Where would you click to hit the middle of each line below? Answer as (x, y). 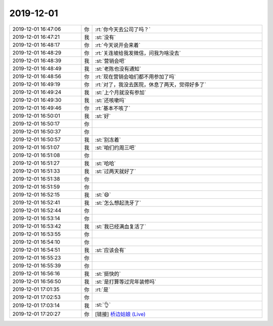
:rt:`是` (103, 289)
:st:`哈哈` (106, 163)
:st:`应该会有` (111, 250)
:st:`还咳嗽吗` (111, 100)
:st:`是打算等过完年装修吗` (126, 282)
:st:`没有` (106, 37)
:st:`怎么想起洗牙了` (118, 203)
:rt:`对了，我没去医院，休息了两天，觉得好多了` (151, 84)
